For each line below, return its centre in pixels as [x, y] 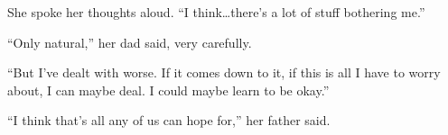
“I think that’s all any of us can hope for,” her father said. [169, 120]
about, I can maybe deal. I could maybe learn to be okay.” [168, 90]
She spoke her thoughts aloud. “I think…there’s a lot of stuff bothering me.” [216, 12]
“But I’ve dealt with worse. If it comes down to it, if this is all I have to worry [224, 72]
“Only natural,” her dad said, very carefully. [130, 42]
